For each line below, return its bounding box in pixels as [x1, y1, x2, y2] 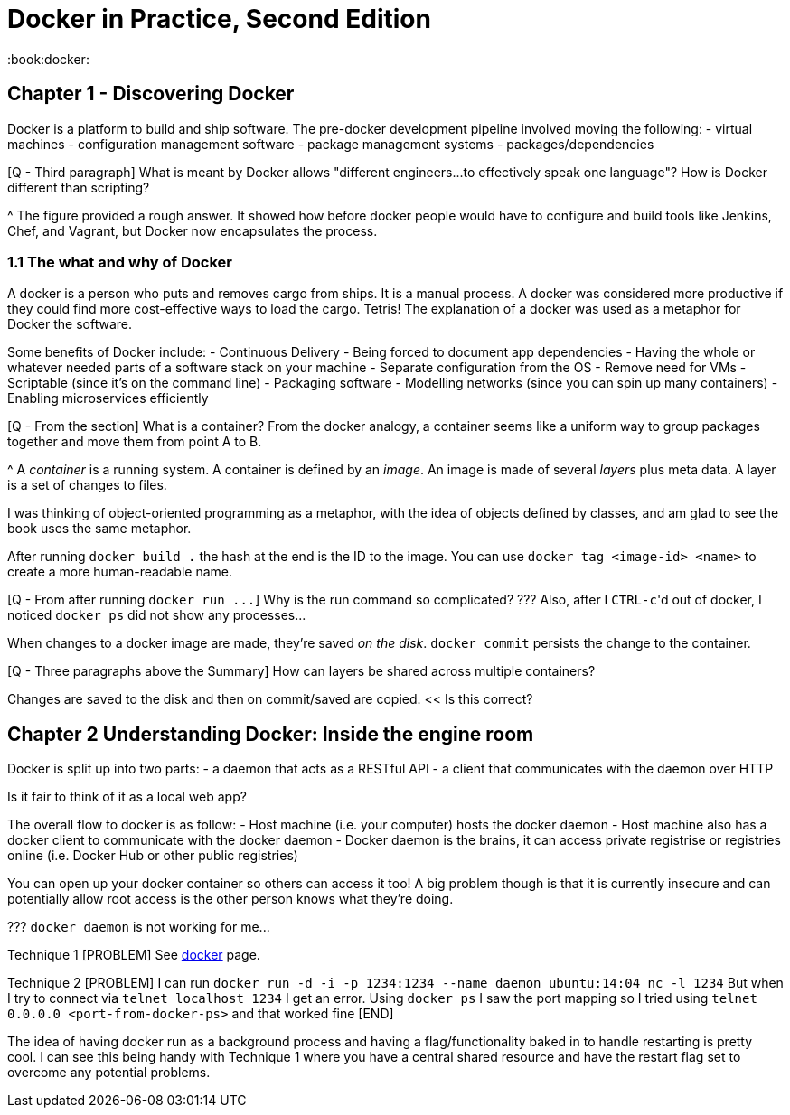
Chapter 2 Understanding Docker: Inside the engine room [7, 722, 534, 745]
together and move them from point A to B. [7, 434, 262, 450]
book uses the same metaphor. [7, 520, 192, 537]
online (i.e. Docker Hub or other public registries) [7, 848, 298, 864]
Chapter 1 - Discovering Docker [7, 82, 295, 106]
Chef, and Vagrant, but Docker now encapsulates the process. [7, 222, 378, 239]
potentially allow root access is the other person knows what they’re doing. [7, 891, 454, 907]
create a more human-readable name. [7, 564, 233, 580]
